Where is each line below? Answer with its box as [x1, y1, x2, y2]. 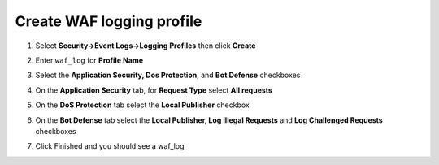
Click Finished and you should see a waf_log [35, 141, 185, 151]
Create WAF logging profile [15, 12, 202, 30]
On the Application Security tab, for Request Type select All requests [35, 85, 272, 95]
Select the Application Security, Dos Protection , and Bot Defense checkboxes [35, 70, 301, 80]
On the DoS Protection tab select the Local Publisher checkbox [35, 100, 250, 110]
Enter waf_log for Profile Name [35, 55, 144, 65]
